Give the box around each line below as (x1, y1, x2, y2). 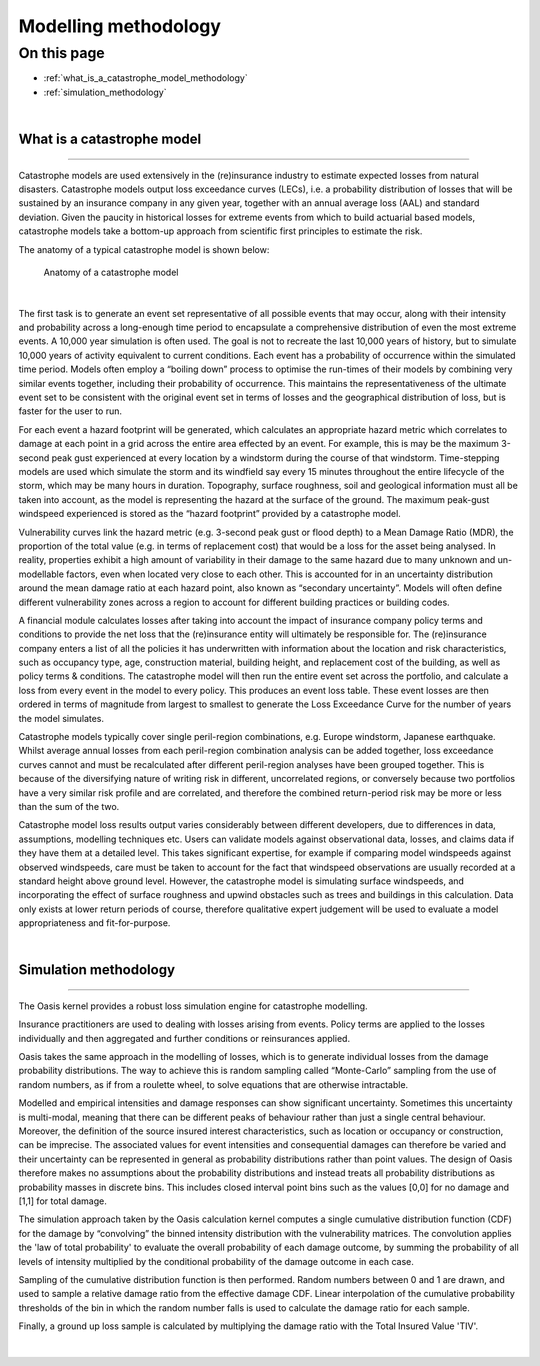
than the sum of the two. (18, 800, 120, 812)
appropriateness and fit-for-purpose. (18, 917, 171, 929)
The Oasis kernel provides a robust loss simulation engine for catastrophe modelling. (18, 1000, 369, 1012)
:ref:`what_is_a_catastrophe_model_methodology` (43, 72, 249, 84)
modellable (18, 568, 65, 580)
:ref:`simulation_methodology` (43, 86, 167, 98)
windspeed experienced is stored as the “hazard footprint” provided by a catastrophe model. (18, 508, 402, 520)
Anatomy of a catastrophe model (43, 266, 179, 278)
